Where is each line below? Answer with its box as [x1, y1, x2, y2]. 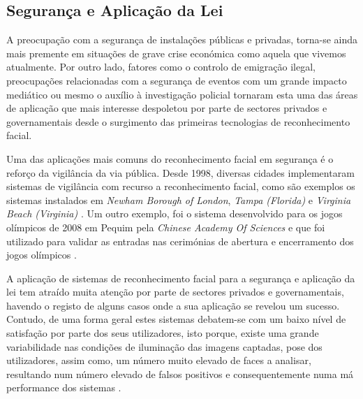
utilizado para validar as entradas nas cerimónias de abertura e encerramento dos [6, 233, 354, 248]
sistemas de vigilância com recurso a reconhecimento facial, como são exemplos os [6, 179, 355, 194]
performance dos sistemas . [6, 380, 121, 395]
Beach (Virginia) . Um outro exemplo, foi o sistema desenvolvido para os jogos [6, 206, 343, 221]
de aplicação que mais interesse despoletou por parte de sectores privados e [6, 101, 327, 115]
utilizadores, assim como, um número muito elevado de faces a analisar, [6, 353, 311, 368]
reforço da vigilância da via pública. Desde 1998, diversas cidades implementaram [6, 165, 355, 180]
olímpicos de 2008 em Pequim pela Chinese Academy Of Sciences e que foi [6, 219, 325, 234]
